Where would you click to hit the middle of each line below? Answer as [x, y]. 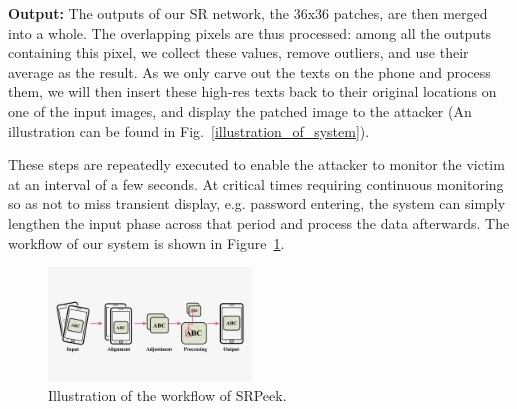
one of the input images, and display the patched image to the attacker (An [240, 110]
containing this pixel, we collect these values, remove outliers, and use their [238, 52]
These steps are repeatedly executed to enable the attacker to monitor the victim [256, 164]
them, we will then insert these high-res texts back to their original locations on [252, 91]
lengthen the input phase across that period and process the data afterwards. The [259, 222]
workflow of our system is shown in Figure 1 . [146, 242]
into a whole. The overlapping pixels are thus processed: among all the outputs [250, 32]
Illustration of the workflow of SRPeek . [167, 395]
